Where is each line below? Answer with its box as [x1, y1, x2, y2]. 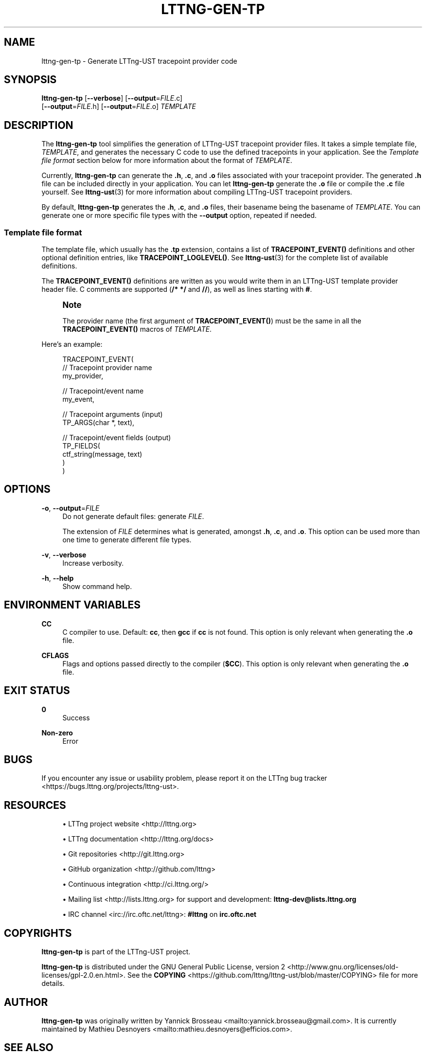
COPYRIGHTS [4, 927, 72, 939]
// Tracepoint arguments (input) [62, 410, 163, 419]
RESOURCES [4, 799, 66, 811]
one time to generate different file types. [62, 535, 192, 544]
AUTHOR [4, 996, 48, 1008]
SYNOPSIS [4, 73, 57, 86]
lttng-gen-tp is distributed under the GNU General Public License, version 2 [41, 963, 285, 971]
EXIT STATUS [4, 684, 70, 697]
